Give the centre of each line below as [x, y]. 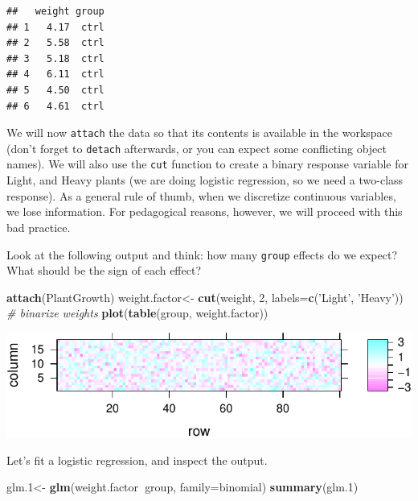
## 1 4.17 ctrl [55, 27]
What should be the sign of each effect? [104, 270]
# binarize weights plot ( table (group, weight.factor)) [137, 313]
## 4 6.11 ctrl [55, 75]
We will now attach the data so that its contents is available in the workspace [200, 132]
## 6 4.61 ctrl [55, 106]
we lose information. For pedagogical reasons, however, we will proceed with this [205, 211]
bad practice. [39, 227]
